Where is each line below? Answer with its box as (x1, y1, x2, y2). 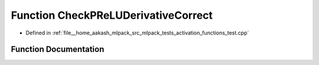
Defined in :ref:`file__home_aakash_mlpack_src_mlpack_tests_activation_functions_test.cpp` (25, 29, 249, 36)
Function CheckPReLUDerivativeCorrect (11, 9, 213, 22)
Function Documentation (11, 45, 105, 54)
